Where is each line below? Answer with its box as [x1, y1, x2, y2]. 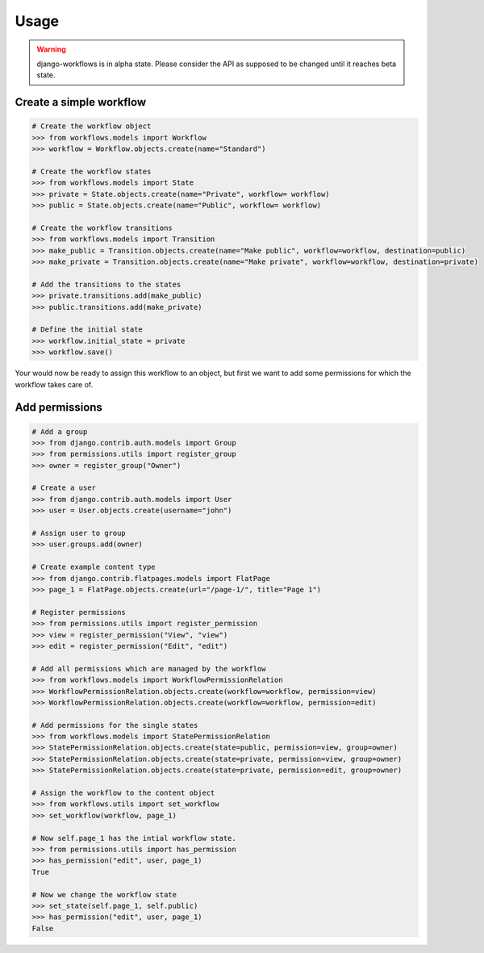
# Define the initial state [31, 325, 143, 334]
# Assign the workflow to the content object [31, 788, 215, 798]
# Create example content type [31, 562, 156, 572]
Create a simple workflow [15, 95, 147, 109]
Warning [36, 44, 66, 54]
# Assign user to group [31, 529, 127, 538]
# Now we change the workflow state [31, 890, 177, 899]
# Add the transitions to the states [31, 279, 181, 289]
